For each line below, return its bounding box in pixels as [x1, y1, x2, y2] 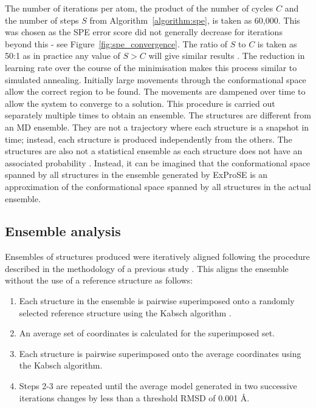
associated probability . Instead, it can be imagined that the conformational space [5, 156, 311, 169]
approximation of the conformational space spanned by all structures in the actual [5, 180, 311, 192]
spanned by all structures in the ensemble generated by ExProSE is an [5, 168, 268, 181]
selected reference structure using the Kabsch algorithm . [19, 306, 232, 319]
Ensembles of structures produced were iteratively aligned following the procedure [5, 250, 310, 263]
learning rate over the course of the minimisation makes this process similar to [5, 61, 297, 73]
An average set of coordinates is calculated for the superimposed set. [19, 327, 275, 339]
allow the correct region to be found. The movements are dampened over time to [5, 85, 306, 98]
